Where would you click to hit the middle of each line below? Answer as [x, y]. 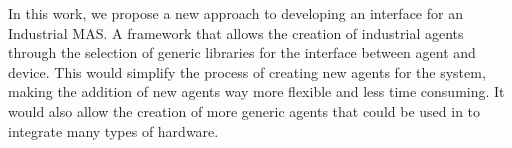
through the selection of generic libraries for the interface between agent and [242, 52]
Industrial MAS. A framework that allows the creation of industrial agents [236, 32]
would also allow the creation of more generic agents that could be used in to [244, 110]
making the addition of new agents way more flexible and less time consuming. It [256, 91]
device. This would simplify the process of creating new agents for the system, [247, 71]
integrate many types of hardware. [113, 130]
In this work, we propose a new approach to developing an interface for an [235, 13]
